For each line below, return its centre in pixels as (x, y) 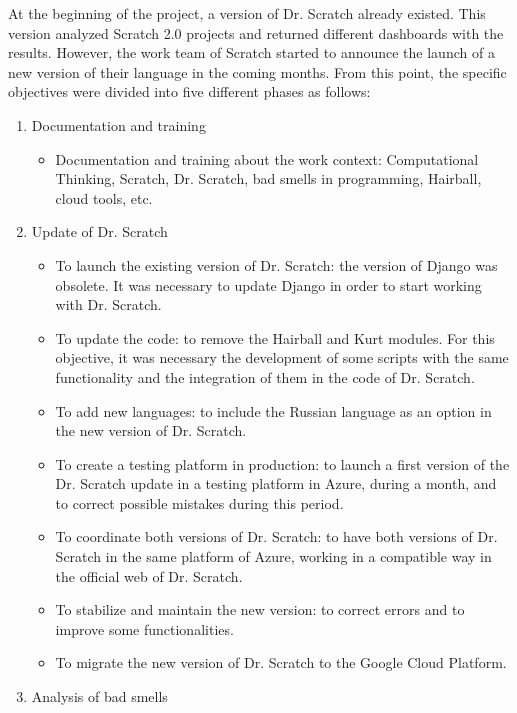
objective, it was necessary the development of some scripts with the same (282, 357)
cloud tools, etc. (104, 197)
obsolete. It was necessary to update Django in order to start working (268, 284)
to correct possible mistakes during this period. (199, 502)
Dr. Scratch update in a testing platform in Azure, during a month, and (276, 483)
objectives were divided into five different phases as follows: (189, 91)
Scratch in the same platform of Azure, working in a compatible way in (273, 556)
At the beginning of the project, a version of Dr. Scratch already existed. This (247, 13)
